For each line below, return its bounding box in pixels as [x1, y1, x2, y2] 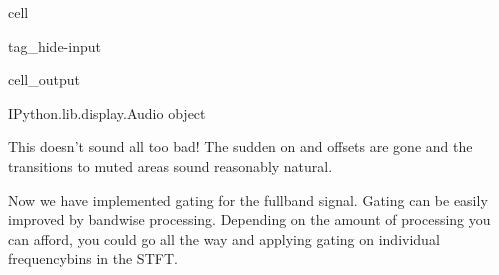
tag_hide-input [8, 35, 101, 56]
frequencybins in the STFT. [8, 248, 178, 269]
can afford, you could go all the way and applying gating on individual [8, 228, 440, 249]
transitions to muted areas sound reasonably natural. [8, 155, 333, 176]
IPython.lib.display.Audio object [8, 102, 206, 123]
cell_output [8, 69, 80, 90]
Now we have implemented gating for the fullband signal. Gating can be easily [8, 189, 488, 210]
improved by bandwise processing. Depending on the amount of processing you [8, 209, 491, 230]
